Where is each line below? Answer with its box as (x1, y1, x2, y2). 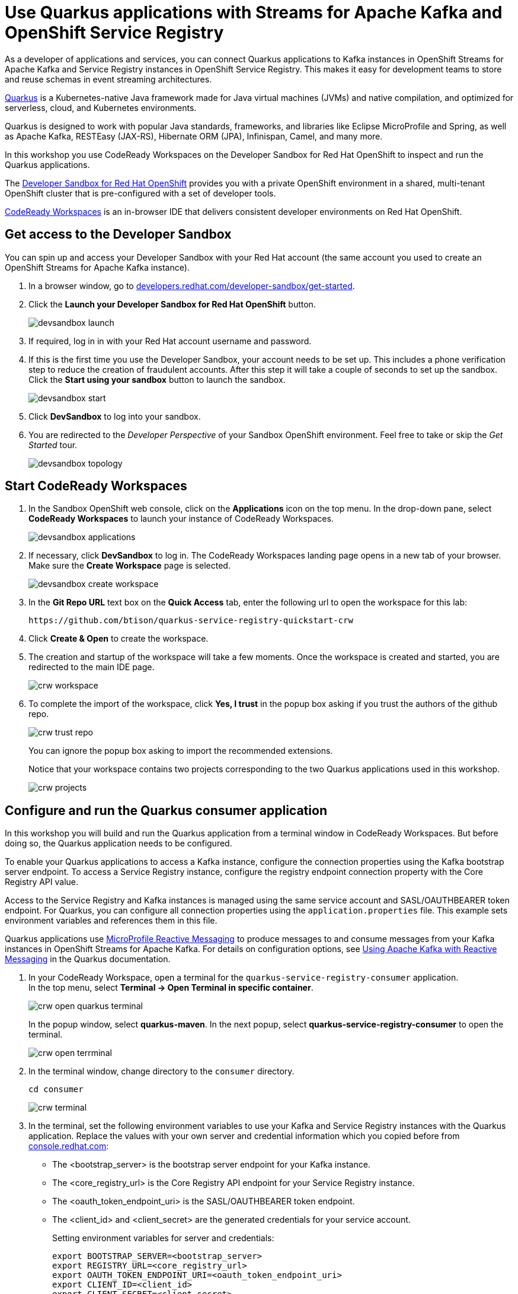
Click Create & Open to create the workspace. (28, 633, 209, 644)
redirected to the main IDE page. (28, 662, 155, 673)
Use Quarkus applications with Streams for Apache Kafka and (5, 2, 503, 23)
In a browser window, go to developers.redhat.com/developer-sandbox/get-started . (28, 280, 355, 291)
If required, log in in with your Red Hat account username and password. (28, 335, 312, 346)
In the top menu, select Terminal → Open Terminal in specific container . (28, 982, 314, 993)
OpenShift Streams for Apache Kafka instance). (5, 262, 190, 272)
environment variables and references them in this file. (5, 915, 218, 926)
